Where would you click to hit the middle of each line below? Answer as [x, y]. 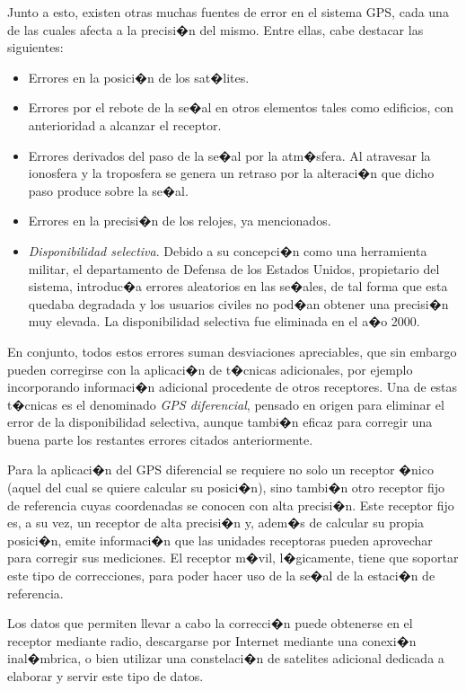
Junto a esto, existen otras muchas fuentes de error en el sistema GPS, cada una [228, 12]
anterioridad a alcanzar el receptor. [125, 124]
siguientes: [35, 47]
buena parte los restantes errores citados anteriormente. [160, 439]
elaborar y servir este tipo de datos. [106, 676]
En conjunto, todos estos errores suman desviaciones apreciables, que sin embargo [232, 351]
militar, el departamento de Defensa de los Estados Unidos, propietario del [234, 268]
